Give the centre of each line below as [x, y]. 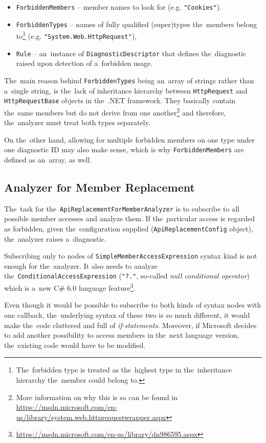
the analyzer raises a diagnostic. [55, 238]
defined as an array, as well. [48, 159]
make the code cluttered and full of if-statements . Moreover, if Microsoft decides [130, 325]
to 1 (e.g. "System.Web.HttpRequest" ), [76, 35]
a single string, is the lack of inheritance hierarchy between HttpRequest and [126, 90]
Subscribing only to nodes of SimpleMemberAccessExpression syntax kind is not [131, 256]
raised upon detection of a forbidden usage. [84, 63]
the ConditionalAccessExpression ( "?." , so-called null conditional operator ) [127, 276]
